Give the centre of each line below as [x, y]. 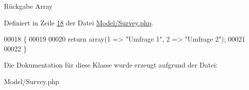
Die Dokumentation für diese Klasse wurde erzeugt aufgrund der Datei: [111, 65]
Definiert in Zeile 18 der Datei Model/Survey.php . [79, 22]
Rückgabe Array [28, 6]
